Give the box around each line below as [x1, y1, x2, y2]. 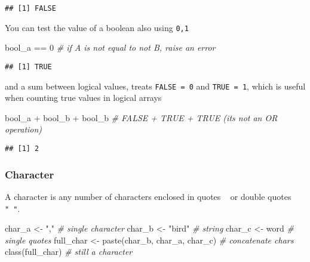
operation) [5, 123, 42, 135]
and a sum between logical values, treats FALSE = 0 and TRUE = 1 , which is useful [5, 79, 306, 92]
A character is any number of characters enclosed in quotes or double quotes [5, 190, 291, 202]
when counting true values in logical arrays [5, 91, 162, 104]
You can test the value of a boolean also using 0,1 [5, 21, 189, 33]
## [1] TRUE [5, 62, 52, 71]
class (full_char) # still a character [5, 245, 133, 258]
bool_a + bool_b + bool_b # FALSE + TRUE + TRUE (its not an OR [5, 111, 278, 124]
